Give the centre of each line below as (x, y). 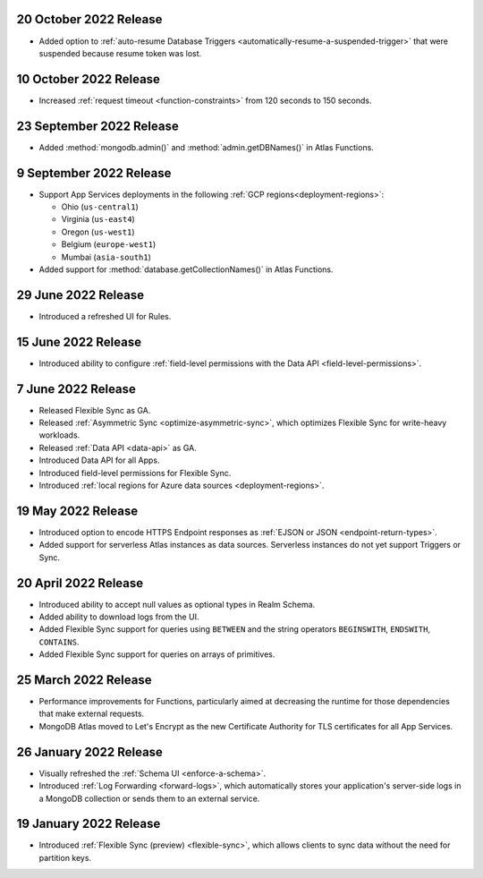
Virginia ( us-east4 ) (98, 219)
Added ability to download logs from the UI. (119, 617)
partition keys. (65, 857)
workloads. (59, 435)
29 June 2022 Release (80, 295)
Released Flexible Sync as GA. (95, 410)
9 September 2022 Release (94, 173)
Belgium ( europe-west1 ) (109, 244)
